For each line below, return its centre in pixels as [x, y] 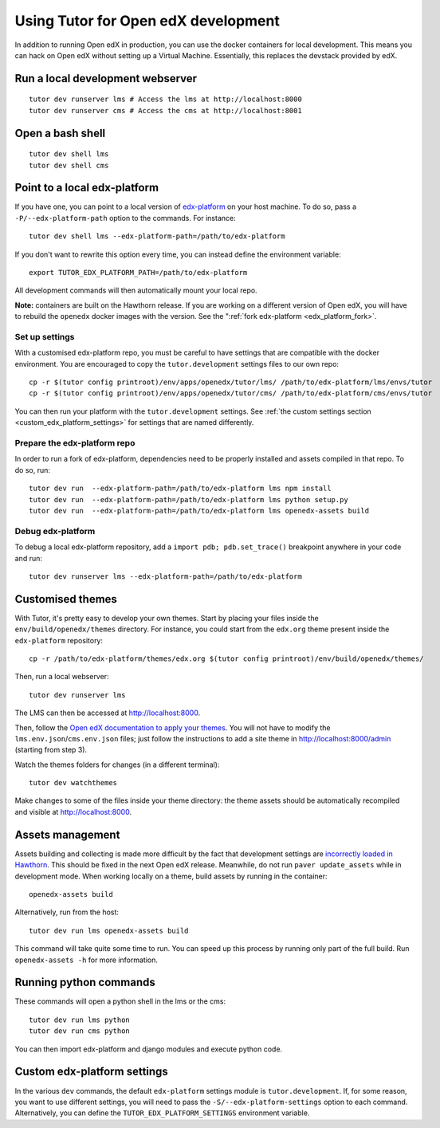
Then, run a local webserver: [62, 677]
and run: [29, 558]
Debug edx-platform [55, 531]
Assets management [67, 834]
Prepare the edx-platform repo [75, 443]
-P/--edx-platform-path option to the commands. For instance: [125, 218]
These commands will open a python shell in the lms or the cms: [120, 1001]
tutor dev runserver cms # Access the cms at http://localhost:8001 [165, 110]
